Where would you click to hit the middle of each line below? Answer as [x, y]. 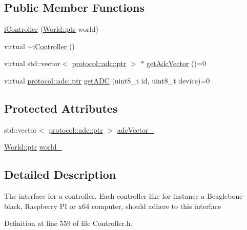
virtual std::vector [32, 63]
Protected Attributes [61, 108]
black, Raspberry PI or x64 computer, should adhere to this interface [113, 206]
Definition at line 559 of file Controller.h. [68, 223]
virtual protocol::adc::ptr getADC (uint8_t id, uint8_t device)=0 [107, 80]
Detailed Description [60, 174]
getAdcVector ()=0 [176, 63]
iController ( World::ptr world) [51, 29]
